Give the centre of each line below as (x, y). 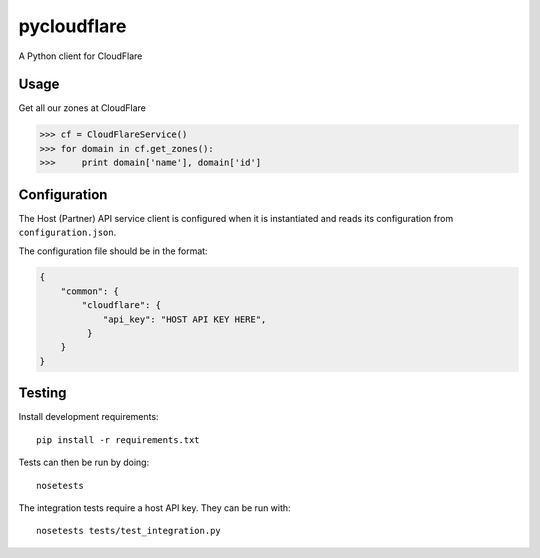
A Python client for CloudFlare (80, 56)
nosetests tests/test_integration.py (129, 531)
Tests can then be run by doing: (84, 462)
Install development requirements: (88, 417)
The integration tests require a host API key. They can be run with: (154, 507)
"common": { (90, 291)
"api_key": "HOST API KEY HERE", (184, 319)
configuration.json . (67, 232)
